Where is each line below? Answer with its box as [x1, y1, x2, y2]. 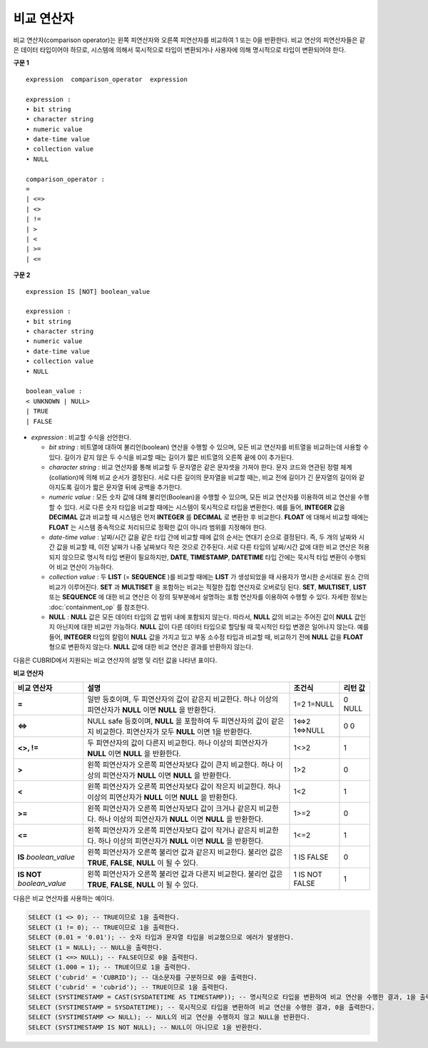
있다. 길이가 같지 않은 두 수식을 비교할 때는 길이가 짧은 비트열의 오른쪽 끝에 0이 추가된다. [49, 453, 294, 462]
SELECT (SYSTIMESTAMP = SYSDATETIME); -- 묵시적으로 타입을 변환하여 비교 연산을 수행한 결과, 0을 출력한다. [28, 1003, 376, 1011]
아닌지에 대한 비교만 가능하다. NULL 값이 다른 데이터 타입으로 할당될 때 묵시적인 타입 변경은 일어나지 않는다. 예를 [56, 623, 370, 631]
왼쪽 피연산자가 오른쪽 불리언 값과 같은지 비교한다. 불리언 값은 [87, 848, 283, 858]
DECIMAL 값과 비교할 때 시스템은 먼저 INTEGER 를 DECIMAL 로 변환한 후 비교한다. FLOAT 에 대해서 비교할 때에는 [49, 513, 369, 522]
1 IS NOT [293, 870, 322, 880]
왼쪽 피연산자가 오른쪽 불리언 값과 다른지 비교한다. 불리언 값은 [87, 869, 283, 879]
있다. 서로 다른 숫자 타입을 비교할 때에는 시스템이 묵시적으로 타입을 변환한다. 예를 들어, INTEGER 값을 [63, 503, 345, 512]
